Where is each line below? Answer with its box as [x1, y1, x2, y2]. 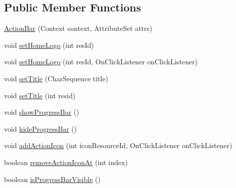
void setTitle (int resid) [4, 90, 75, 100]
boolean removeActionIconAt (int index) [4, 157, 128, 167]
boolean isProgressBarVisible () [4, 174, 100, 184]
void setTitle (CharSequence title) [4, 73, 108, 83]
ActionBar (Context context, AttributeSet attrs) [4, 23, 152, 33]
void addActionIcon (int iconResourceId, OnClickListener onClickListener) [4, 140, 232, 151]
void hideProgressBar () [4, 123, 77, 134]
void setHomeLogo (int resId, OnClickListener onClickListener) [4, 56, 198, 67]
